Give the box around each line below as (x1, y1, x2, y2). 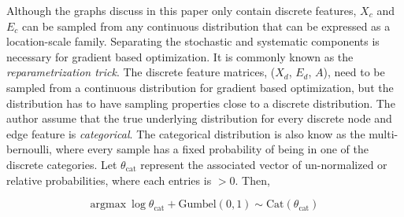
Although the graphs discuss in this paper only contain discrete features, (6, 2, 357, 18)
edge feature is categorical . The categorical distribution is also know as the (6, 125, 365, 142)
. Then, (235, 171, 270, 188)
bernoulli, (6, 141, 53, 157)
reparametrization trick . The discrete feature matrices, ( (6, 64, 276, 80)
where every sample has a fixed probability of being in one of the (55, 141, 369, 157)
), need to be (323, 64, 385, 80)
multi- (369, 125, 398, 142)
